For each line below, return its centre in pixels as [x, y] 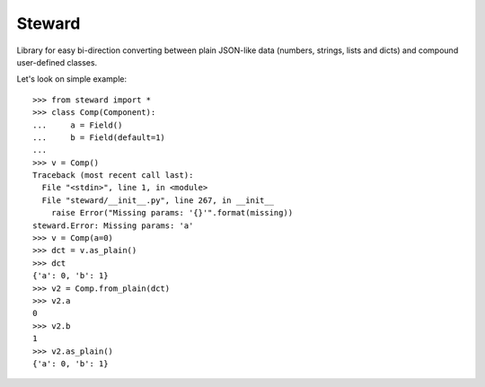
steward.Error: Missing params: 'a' [113, 225]
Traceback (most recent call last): [113, 176]
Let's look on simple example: [72, 79]
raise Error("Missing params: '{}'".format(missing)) [172, 213]
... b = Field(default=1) [99, 137]
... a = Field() [78, 125]
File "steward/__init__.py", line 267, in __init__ [158, 200]
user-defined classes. [57, 62]
